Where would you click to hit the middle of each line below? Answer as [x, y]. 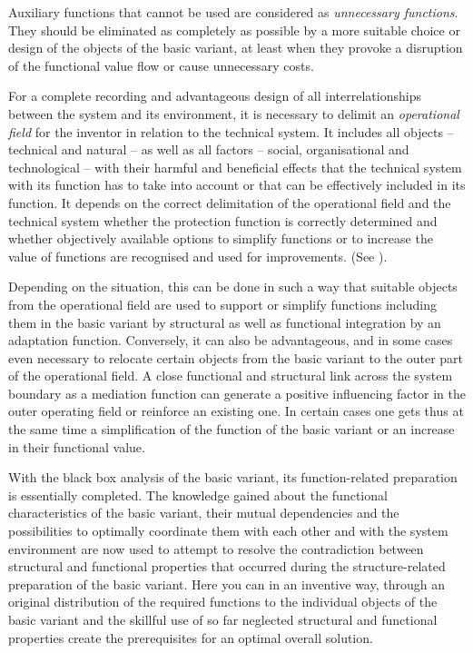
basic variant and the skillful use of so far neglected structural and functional [223, 619]
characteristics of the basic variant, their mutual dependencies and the [204, 513]
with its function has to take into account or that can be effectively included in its [237, 185]
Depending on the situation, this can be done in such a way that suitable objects [233, 287]
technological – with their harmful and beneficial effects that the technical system [235, 167]
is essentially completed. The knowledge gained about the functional [198, 495]
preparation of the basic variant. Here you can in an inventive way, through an [227, 584]
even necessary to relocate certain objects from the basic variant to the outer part [236, 357]
